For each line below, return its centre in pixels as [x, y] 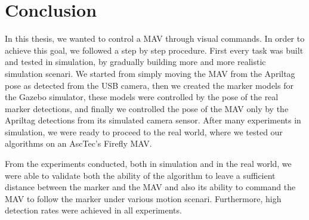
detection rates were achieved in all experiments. [93, 210]
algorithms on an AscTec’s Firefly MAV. [78, 143]
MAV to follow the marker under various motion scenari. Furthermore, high [143, 198]
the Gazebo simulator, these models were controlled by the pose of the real [142, 97]
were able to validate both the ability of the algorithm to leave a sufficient [140, 175]
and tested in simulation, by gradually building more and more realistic [135, 62]
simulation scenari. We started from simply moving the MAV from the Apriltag [150, 73]
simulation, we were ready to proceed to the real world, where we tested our [144, 131]
